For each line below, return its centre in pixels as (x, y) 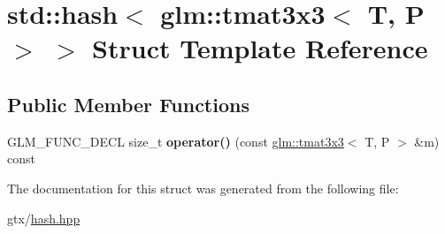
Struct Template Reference (260, 48)
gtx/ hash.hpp (44, 218)
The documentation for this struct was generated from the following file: (203, 188)
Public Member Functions (128, 104)
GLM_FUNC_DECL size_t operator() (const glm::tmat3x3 (176, 141)
